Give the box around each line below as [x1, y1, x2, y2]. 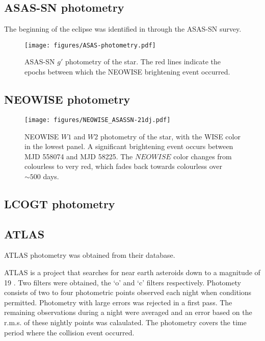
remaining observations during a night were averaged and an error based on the [4, 307, 252, 318]
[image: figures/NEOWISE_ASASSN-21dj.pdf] [24, 116, 171, 124]
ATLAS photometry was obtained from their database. [4, 250, 175, 260]
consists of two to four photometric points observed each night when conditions [4, 287, 252, 298]
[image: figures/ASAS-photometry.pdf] [24, 41, 156, 49]
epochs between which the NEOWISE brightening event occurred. [24, 66, 230, 77]
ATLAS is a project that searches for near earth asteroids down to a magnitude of [4, 267, 260, 278]
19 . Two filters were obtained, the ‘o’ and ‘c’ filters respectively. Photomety [4, 277, 241, 287]
